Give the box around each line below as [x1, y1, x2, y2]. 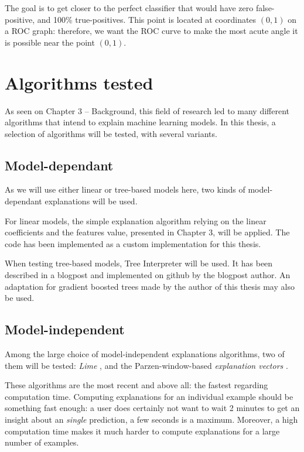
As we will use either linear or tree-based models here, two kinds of [5, 183, 245, 196]
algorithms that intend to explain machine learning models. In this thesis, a [5, 116, 276, 128]
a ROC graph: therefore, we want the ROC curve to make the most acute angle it [5, 25, 298, 37]
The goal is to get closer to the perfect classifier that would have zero [5, 2, 254, 13]
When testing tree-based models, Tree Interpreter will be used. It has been [5, 257, 273, 269]
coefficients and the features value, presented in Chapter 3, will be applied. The [5, 226, 290, 238]
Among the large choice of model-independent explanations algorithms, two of [5, 348, 285, 360]
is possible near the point [5, 36, 95, 48]
